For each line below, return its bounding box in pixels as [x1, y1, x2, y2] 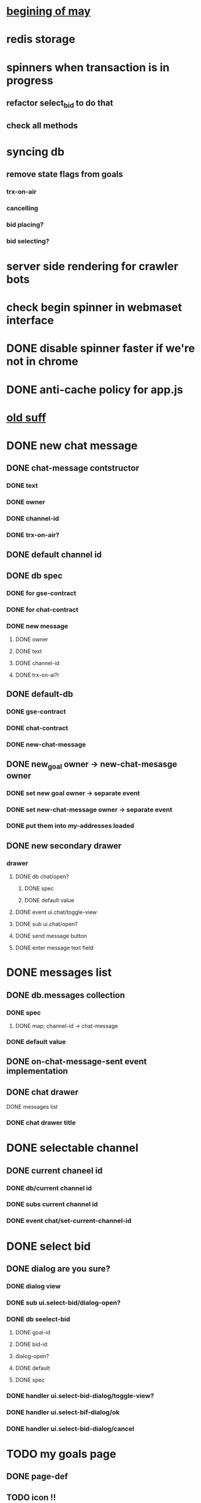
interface [6, 314, 54, 327]
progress [6, 74, 53, 87]
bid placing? [6, 220, 44, 229]
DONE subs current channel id [6, 1200, 98, 1209]
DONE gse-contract [6, 707, 66, 716]
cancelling [6, 204, 39, 212]
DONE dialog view [6, 1282, 61, 1290]
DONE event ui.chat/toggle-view [15, 908, 97, 916]
